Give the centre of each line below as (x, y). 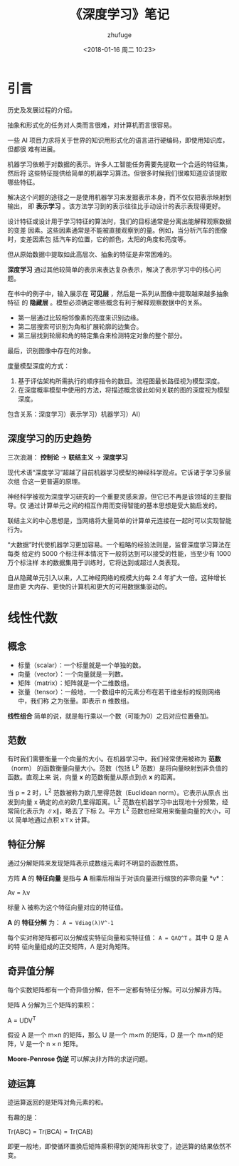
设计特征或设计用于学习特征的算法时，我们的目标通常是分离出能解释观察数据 (119, 221)
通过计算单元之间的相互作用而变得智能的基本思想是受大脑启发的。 (124, 505)
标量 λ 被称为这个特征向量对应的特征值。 (67, 907)
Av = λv (19, 892)
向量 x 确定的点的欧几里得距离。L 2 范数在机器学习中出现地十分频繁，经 (124, 801)
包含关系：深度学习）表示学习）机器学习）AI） (76, 414)
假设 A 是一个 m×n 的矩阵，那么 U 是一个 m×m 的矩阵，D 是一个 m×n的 (112, 1035)
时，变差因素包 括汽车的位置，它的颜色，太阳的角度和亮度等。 (99, 239)
